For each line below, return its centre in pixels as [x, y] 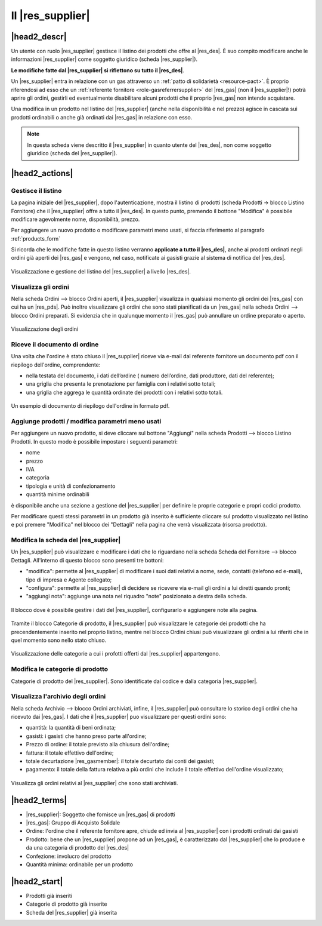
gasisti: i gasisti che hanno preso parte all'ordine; [86, 736]
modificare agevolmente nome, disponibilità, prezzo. [75, 219]
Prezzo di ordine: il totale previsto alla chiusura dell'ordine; [98, 745]
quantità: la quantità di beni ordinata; [71, 728]
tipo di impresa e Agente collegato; [69, 580]
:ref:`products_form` [36, 238]
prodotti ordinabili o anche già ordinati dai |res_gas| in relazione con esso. [102, 117]
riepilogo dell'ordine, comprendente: [56, 365]
